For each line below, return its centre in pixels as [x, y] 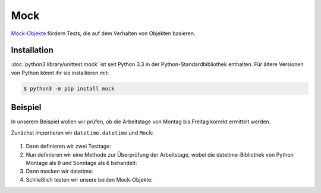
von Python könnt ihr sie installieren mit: [60, 73]
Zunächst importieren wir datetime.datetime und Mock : [82, 133]
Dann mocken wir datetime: [59, 171]
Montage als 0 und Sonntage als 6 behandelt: [81, 163]
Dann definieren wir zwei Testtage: [68, 147]
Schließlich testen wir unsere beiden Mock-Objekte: [89, 179]
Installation [32, 50]
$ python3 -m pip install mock [69, 88]
